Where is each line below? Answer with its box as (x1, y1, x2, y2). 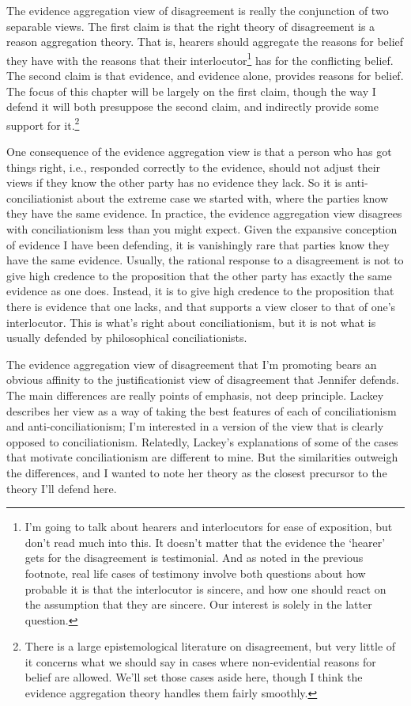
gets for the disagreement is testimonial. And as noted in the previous (25, 549, 364, 566)
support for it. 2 (6, 114, 80, 133)
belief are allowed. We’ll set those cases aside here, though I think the (25, 669, 363, 685)
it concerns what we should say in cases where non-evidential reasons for (25, 653, 376, 670)
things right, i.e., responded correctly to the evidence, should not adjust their (6, 158, 381, 175)
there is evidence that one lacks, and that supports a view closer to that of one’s (6, 298, 396, 314)
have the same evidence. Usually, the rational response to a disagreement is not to (6, 252, 404, 268)
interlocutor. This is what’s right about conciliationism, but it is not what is (6, 313, 376, 330)
